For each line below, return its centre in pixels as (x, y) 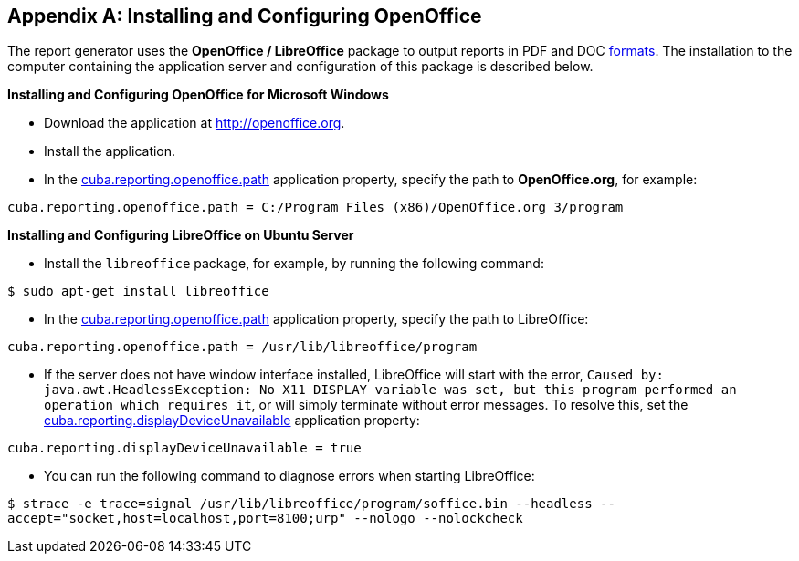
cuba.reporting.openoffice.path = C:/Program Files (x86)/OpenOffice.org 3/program (315, 208)
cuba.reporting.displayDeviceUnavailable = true (184, 448)
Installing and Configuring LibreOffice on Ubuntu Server (181, 235)
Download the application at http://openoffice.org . (194, 123)
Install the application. (110, 151)
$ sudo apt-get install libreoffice (138, 291)
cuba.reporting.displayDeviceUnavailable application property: (232, 421)
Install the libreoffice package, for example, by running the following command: (294, 264)
